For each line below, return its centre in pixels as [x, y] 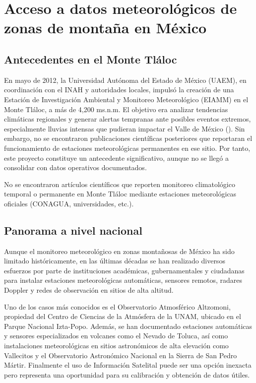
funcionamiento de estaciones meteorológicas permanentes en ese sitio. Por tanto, [127, 148]
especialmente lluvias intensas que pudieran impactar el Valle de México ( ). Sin [125, 128]
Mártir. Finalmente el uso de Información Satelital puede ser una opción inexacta [128, 365]
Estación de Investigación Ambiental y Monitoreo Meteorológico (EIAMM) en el [126, 99]
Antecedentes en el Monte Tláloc [91, 59]
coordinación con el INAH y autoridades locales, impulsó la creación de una [119, 90]
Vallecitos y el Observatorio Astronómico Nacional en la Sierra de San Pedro [121, 355]
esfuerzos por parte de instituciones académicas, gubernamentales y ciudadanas [124, 270]
